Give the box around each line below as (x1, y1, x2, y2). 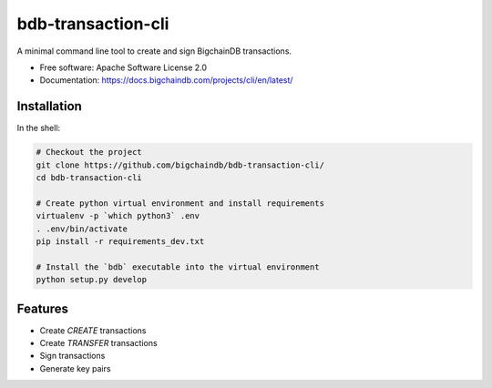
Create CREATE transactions (39, 324, 147, 336)
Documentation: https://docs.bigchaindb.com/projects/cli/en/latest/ (39, 75, 293, 86)
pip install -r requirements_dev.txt (36, 236, 205, 246)
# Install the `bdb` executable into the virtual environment (36, 261, 320, 272)
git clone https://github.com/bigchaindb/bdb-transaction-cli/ (36, 159, 325, 170)
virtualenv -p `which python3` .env (36, 210, 200, 221)
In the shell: (16, 123, 61, 134)
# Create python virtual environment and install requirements (36, 198, 325, 209)
